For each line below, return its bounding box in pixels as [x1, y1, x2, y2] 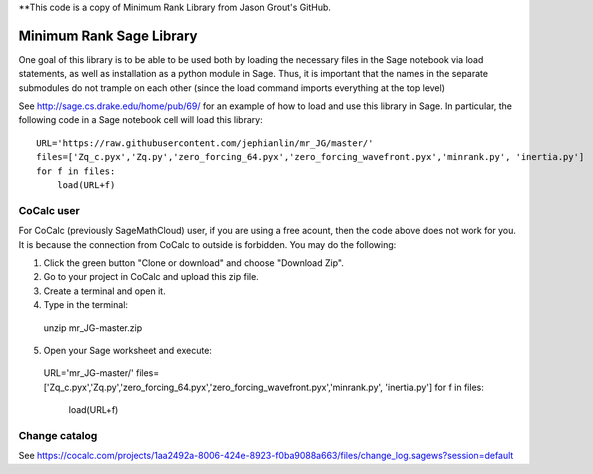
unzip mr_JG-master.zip [43, 321, 143, 334]
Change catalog [18, 428, 98, 442]
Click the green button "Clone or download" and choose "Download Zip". [43, 256, 344, 269]
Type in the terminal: [43, 299, 129, 311]
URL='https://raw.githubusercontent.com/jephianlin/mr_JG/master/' [36, 137, 374, 149]
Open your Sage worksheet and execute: [43, 344, 212, 356]
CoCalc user [18, 203, 80, 217]
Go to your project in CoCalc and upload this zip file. [43, 271, 259, 283]
